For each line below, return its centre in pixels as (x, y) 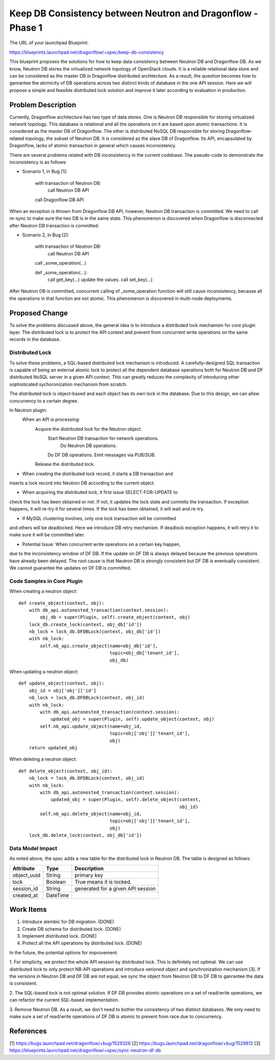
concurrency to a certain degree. (44, 401)
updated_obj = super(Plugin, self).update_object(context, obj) (133, 719)
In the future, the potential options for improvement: (64, 952)
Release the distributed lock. (65, 464)
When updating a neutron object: (44, 672)
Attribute (24, 868)
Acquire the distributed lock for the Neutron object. (88, 429)
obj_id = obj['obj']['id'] (63, 690)
